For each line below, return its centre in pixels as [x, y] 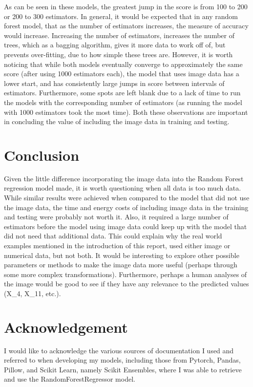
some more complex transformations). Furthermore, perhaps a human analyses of [126, 274]
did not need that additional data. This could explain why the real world [113, 236]
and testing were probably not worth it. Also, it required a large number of [116, 217]
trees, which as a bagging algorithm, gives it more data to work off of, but [115, 45]
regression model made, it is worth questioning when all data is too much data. [123, 188]
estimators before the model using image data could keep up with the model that [126, 226]
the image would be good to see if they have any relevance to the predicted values [126, 284]
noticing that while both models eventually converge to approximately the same [123, 64]
